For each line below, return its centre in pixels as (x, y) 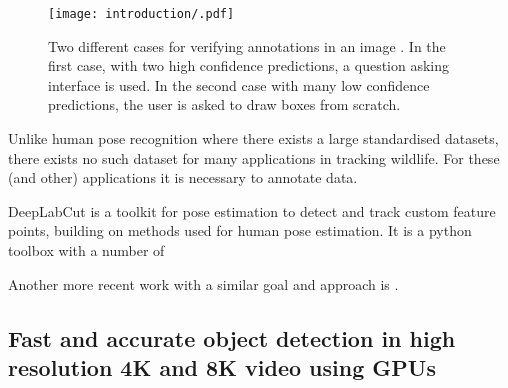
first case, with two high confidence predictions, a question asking (249, 65)
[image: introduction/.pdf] (141, 14)
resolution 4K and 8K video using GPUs (222, 366)
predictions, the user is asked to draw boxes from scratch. (224, 104)
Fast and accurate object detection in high (232, 337)
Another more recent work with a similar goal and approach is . (203, 283)
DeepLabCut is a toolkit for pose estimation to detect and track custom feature (252, 210)
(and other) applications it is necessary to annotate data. (183, 177)
